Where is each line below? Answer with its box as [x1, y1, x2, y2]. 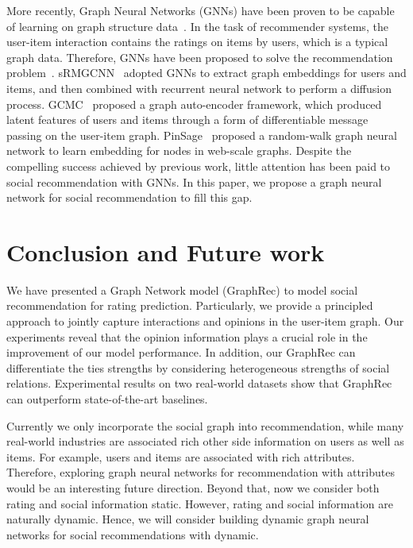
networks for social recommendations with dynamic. [6, 526, 259, 542]
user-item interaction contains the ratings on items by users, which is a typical [6, 33, 388, 50]
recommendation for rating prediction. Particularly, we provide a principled [6, 297, 373, 314]
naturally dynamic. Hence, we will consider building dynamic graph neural [6, 511, 369, 527]
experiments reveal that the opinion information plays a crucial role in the [6, 328, 368, 345]
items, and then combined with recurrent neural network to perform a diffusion [6, 79, 392, 96]
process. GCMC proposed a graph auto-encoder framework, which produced [6, 95, 382, 112]
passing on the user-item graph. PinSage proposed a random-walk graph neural [6, 126, 397, 143]
